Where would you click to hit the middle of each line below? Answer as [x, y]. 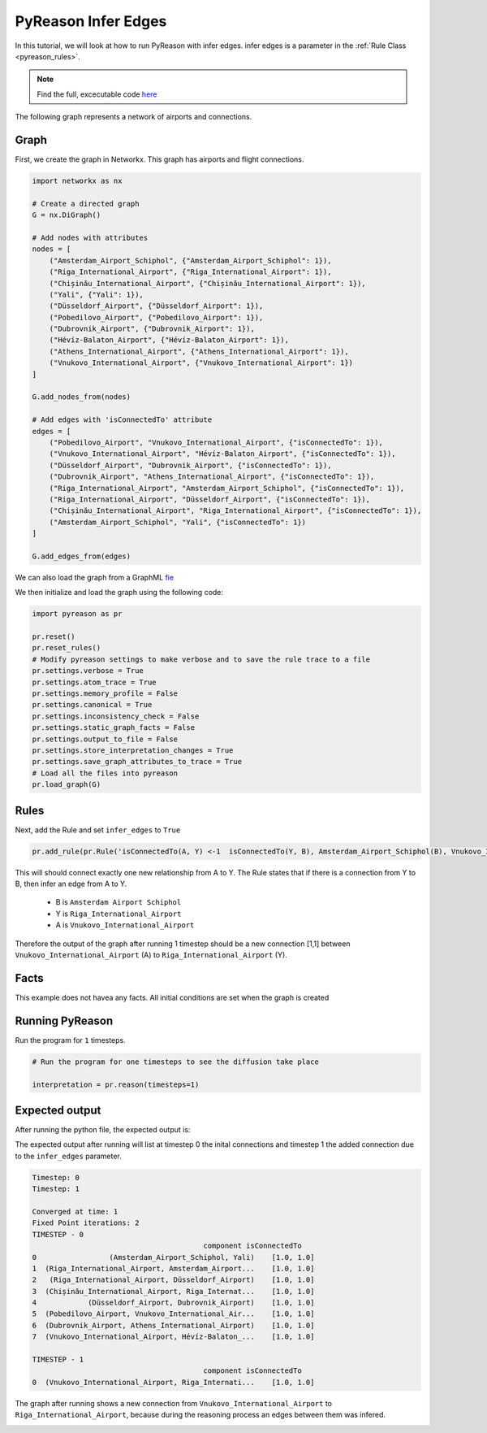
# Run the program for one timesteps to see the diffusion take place [176, 1062]
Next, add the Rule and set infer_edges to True [98, 830]
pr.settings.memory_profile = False [105, 693]
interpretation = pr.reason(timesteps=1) [116, 1084]
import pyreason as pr [77, 614]
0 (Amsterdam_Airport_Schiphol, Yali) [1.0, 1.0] [173, 1257]
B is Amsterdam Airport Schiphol [119, 902]
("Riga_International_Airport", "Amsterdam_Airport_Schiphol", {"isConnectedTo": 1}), [227, 488]
